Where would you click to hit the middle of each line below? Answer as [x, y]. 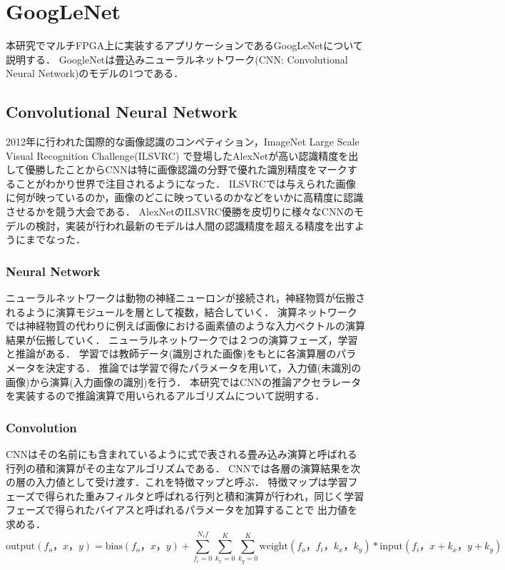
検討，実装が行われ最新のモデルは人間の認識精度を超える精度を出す [195, 225]
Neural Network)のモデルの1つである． [95, 73]
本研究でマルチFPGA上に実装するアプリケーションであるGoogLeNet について [184, 45]
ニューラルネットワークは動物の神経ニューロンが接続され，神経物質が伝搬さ [185, 298]
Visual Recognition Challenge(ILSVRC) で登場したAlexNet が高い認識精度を [177, 155]
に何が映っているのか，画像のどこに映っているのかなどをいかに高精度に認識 [185, 197]
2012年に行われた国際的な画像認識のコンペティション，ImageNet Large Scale [183, 142]
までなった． [55, 239]
